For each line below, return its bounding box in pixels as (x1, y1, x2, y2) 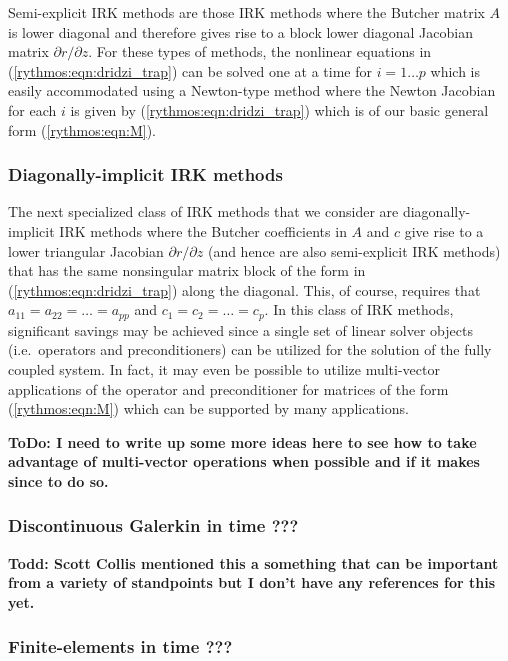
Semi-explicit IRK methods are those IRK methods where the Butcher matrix (8, 2, 485, 22)
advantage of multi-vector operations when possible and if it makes (8, 451, 480, 472)
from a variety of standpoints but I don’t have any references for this (8, 572, 495, 593)
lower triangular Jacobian (8, 240, 164, 261)
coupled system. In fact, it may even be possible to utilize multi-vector (8, 358, 440, 379)
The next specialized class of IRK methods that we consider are (8, 201, 399, 222)
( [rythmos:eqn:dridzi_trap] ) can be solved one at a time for (8, 60, 372, 81)
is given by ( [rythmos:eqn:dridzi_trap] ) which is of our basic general (70, 99, 489, 120)
